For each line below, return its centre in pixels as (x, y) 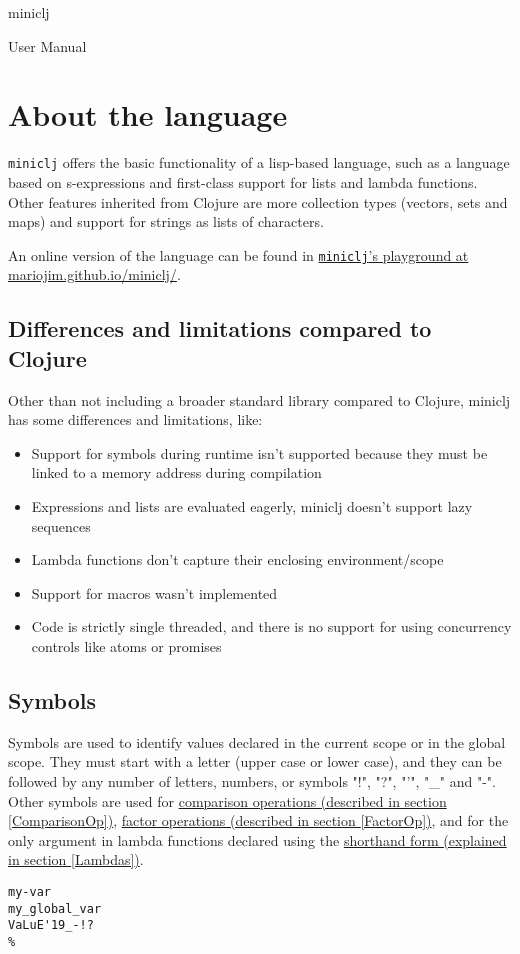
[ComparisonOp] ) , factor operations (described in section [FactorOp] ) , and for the (258, 820)
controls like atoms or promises (126, 645)
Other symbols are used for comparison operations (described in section (227, 800)
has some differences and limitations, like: (135, 419)
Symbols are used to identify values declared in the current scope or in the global (257, 741)
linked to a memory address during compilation (176, 472)
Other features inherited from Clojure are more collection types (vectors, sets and (258, 201)
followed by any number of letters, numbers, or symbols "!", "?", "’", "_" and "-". (252, 780)
